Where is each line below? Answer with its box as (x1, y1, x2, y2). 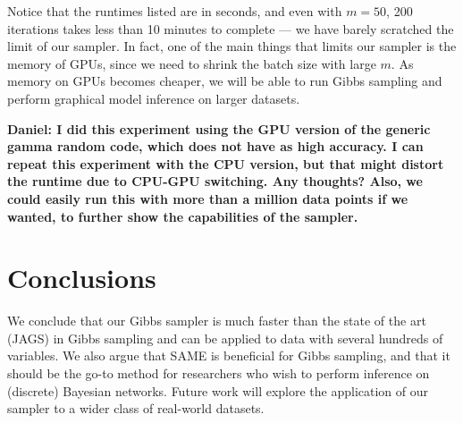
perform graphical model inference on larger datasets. (7, 89, 300, 107)
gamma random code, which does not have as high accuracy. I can (7, 137, 424, 156)
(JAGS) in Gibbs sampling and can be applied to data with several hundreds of (7, 328, 443, 347)
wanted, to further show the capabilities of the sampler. (7, 207, 358, 225)
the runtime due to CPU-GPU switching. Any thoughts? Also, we (7, 172, 423, 190)
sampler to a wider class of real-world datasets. (7, 399, 265, 418)
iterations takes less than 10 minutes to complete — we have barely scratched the (7, 19, 454, 38)
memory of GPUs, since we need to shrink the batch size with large (7, 54, 376, 72)
